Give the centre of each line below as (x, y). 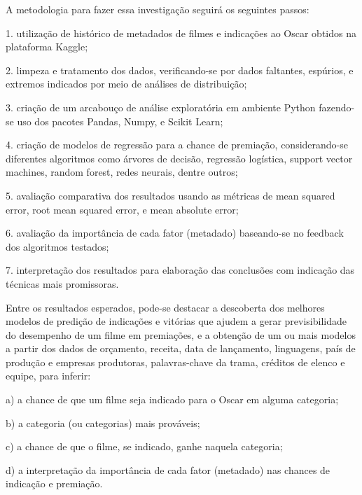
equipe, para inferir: (48, 376)
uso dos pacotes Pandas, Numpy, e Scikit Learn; (120, 121)
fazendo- (337, 107)
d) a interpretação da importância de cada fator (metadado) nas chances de (168, 469)
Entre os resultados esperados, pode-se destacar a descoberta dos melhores (165, 307)
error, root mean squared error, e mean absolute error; (122, 209)
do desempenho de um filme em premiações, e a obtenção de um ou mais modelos (181, 334)
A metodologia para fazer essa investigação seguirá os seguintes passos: (158, 9)
